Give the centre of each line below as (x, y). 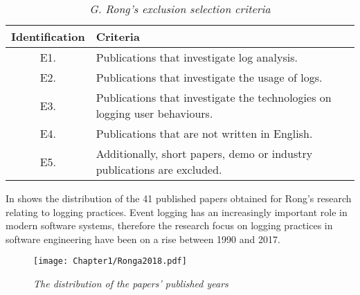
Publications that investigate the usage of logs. (209, 77)
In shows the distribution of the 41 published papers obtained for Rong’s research (179, 198)
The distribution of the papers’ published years (131, 284)
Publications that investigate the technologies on (214, 97)
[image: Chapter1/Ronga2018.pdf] (110, 261)
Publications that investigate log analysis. (197, 57)
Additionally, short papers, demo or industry (204, 153)
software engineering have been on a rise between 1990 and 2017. (143, 239)
